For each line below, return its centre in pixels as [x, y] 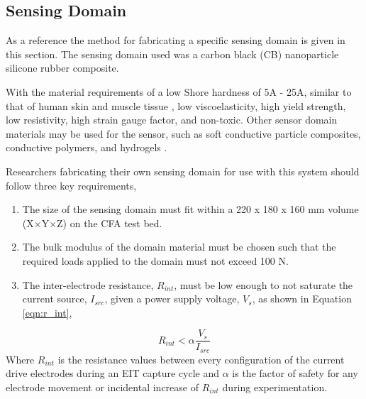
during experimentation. [275, 387]
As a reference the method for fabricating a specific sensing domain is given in [176, 40]
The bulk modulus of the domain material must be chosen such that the [179, 247]
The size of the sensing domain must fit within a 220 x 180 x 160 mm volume [190, 209]
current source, [55, 299]
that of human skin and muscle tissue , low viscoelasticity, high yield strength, [176, 105]
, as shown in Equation [302, 299]
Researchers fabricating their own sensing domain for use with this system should [183, 171]
